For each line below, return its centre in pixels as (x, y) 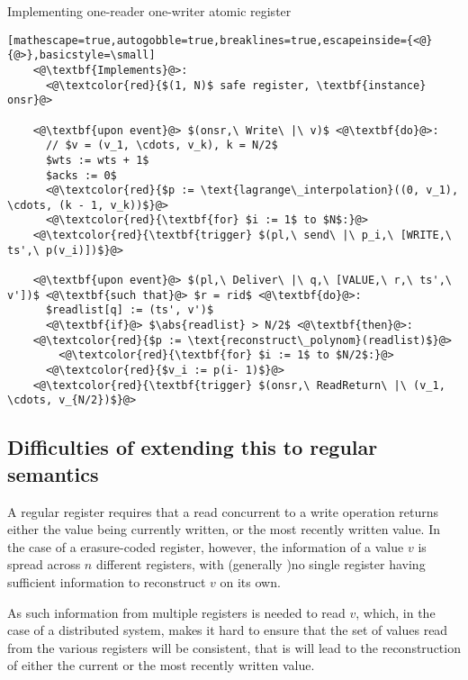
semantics (53, 473)
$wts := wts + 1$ (97, 160)
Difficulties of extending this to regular (193, 447)
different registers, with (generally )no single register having (261, 564)
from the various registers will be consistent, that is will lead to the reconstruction (234, 647)
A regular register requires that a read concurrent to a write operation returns (223, 511)
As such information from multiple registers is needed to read (176, 612)
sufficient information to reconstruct (107, 581)
